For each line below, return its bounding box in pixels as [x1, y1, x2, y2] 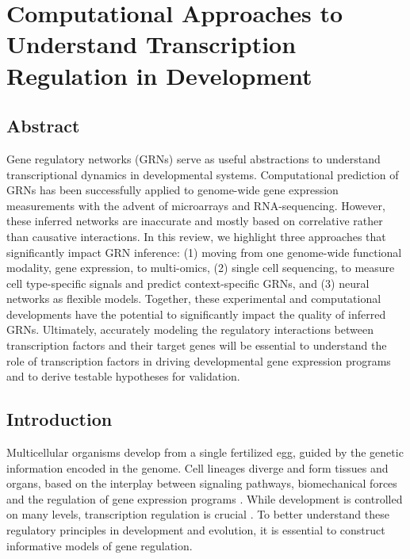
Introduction [6, 407, 113, 431]
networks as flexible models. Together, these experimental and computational [6, 290, 381, 307]
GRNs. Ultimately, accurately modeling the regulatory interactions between [6, 321, 374, 338]
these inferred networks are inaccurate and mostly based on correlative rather [6, 212, 383, 229]
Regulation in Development [6, 59, 312, 91]
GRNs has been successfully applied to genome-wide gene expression [6, 182, 339, 198]
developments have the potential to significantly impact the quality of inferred [6, 305, 386, 322]
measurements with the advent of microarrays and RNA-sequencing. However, [6, 197, 385, 213]
